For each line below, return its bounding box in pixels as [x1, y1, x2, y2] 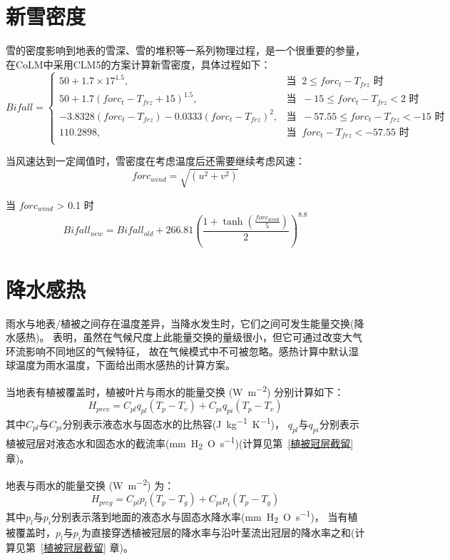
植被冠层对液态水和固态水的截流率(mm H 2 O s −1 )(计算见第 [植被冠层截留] [6, 433, 354, 452]
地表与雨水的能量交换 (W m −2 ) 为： [6, 475, 175, 492]
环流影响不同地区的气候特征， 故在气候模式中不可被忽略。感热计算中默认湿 [6, 343, 359, 358]
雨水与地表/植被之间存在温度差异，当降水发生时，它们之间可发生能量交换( [6, 315, 354, 330]
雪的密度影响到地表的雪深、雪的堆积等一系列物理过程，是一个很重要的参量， [6, 43, 365, 58]
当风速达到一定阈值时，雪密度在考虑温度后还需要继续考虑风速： [6, 153, 305, 168]
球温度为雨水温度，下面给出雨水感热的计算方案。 [6, 357, 235, 372]
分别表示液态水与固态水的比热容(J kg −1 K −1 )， [62, 414, 285, 431]
